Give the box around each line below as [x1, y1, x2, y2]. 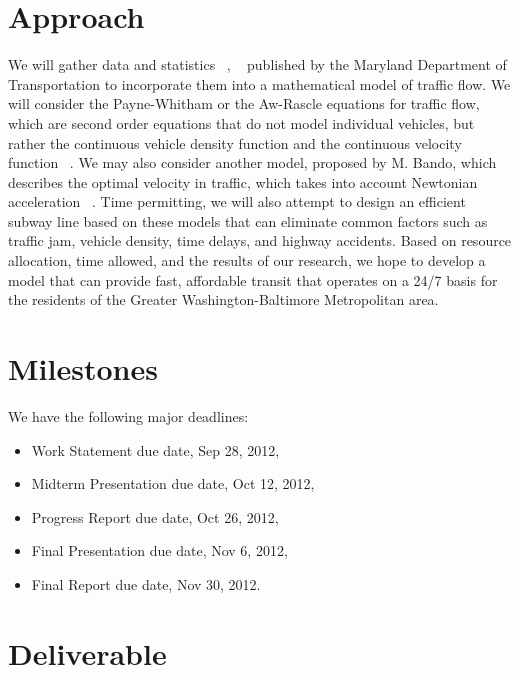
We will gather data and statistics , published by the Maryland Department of [8, 54, 507, 75]
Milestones [8, 348, 158, 389]
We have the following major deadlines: [8, 405, 249, 426]
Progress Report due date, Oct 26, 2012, [31, 506, 279, 527]
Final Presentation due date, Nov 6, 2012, [31, 540, 288, 561]
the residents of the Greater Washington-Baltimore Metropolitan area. [8, 289, 439, 310]
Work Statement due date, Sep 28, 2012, [31, 439, 280, 460]
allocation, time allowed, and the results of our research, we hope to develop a [8, 250, 486, 271]
